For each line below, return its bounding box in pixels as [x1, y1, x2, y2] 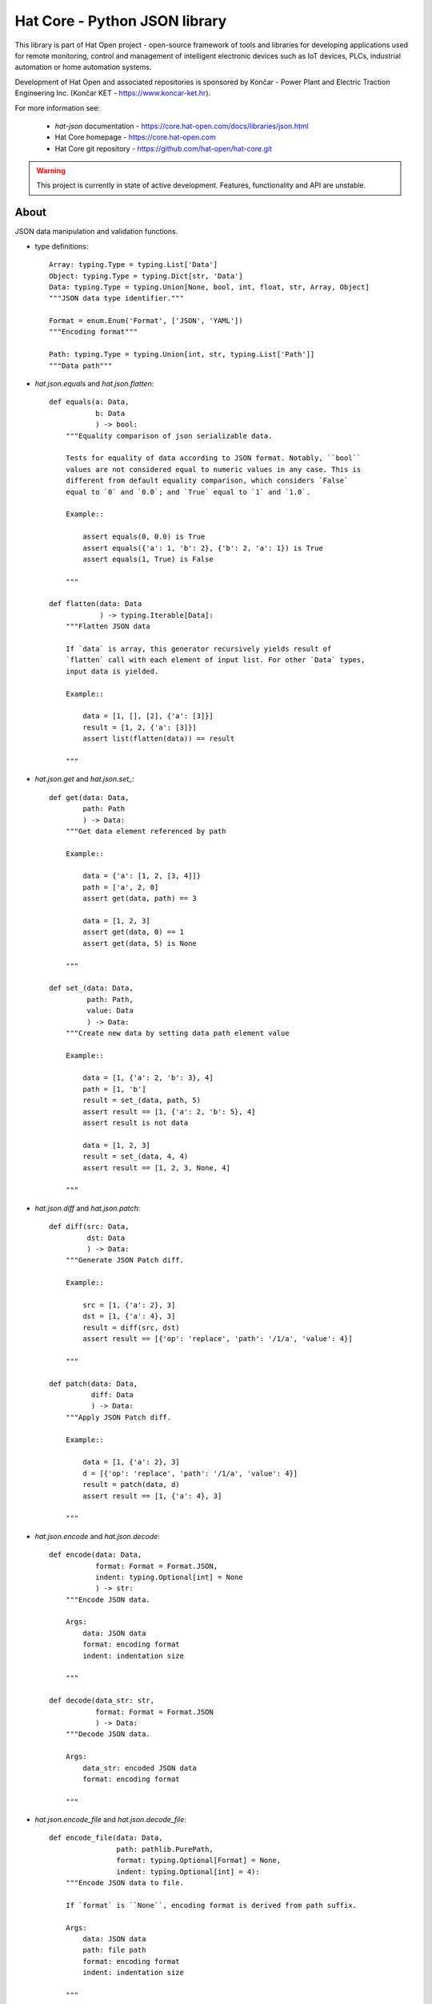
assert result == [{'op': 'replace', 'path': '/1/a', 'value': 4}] [82, 1335, 353, 1343]
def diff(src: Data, [49, 1222, 130, 1231]
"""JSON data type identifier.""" [49, 293, 184, 303]
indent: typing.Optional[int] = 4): [116, 1867, 260, 1876]
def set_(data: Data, [49, 984, 134, 993]
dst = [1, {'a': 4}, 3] [82, 1311, 176, 1321]
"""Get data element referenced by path [65, 826, 227, 835]
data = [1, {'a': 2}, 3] [82, 1457, 180, 1467]
